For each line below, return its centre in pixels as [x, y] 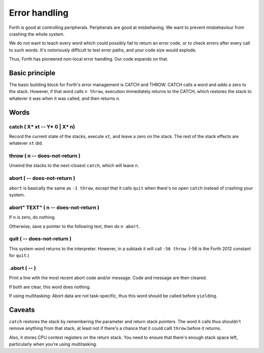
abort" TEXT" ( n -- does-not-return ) [54, 207]
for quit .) [19, 256]
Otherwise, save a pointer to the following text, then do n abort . [75, 226]
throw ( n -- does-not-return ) [45, 156]
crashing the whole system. [37, 34]
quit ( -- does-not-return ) [40, 239]
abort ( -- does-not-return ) [42, 178]
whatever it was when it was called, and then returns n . [65, 98]
